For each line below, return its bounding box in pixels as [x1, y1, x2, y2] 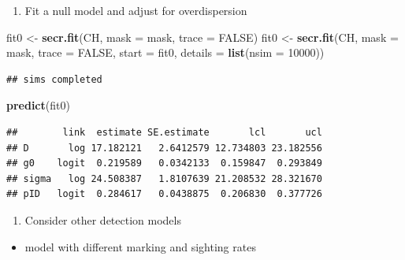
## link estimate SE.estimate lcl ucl [6, 126, 322, 138]
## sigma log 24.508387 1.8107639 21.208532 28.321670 [6, 173, 322, 184]
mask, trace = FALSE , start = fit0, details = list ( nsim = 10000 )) [6, 44, 325, 61]
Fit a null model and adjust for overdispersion [24, 2, 247, 18]
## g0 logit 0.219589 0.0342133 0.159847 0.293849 [6, 158, 322, 169]
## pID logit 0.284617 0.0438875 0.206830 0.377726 [6, 188, 322, 200]
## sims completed [6, 73, 102, 85]
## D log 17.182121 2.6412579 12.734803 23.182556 [6, 142, 322, 154]
